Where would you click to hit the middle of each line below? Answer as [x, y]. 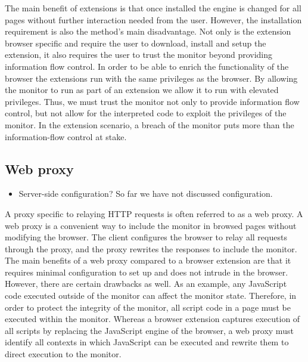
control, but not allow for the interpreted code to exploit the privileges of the [146, 113]
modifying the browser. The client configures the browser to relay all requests [146, 237]
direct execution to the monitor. [63, 354]
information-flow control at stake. [66, 136]
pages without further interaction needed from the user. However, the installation [153, 19]
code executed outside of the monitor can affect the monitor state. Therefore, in [151, 296]
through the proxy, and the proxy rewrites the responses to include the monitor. [151, 248]
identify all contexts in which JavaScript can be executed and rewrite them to [147, 342]
